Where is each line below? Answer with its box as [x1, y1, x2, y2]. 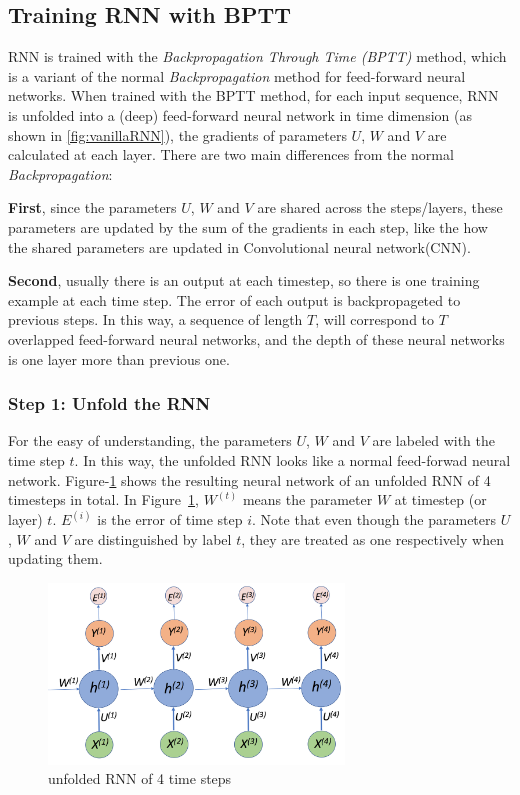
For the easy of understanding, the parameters [8, 430, 292, 451]
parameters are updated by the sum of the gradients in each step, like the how [8, 216, 488, 237]
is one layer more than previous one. [8, 348, 230, 369]
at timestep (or [394, 489, 487, 510]
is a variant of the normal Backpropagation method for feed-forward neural [8, 65, 466, 86]
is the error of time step [97, 509, 243, 530]
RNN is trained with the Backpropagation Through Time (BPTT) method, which [8, 46, 507, 67]
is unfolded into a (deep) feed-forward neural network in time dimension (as [8, 104, 472, 125]
